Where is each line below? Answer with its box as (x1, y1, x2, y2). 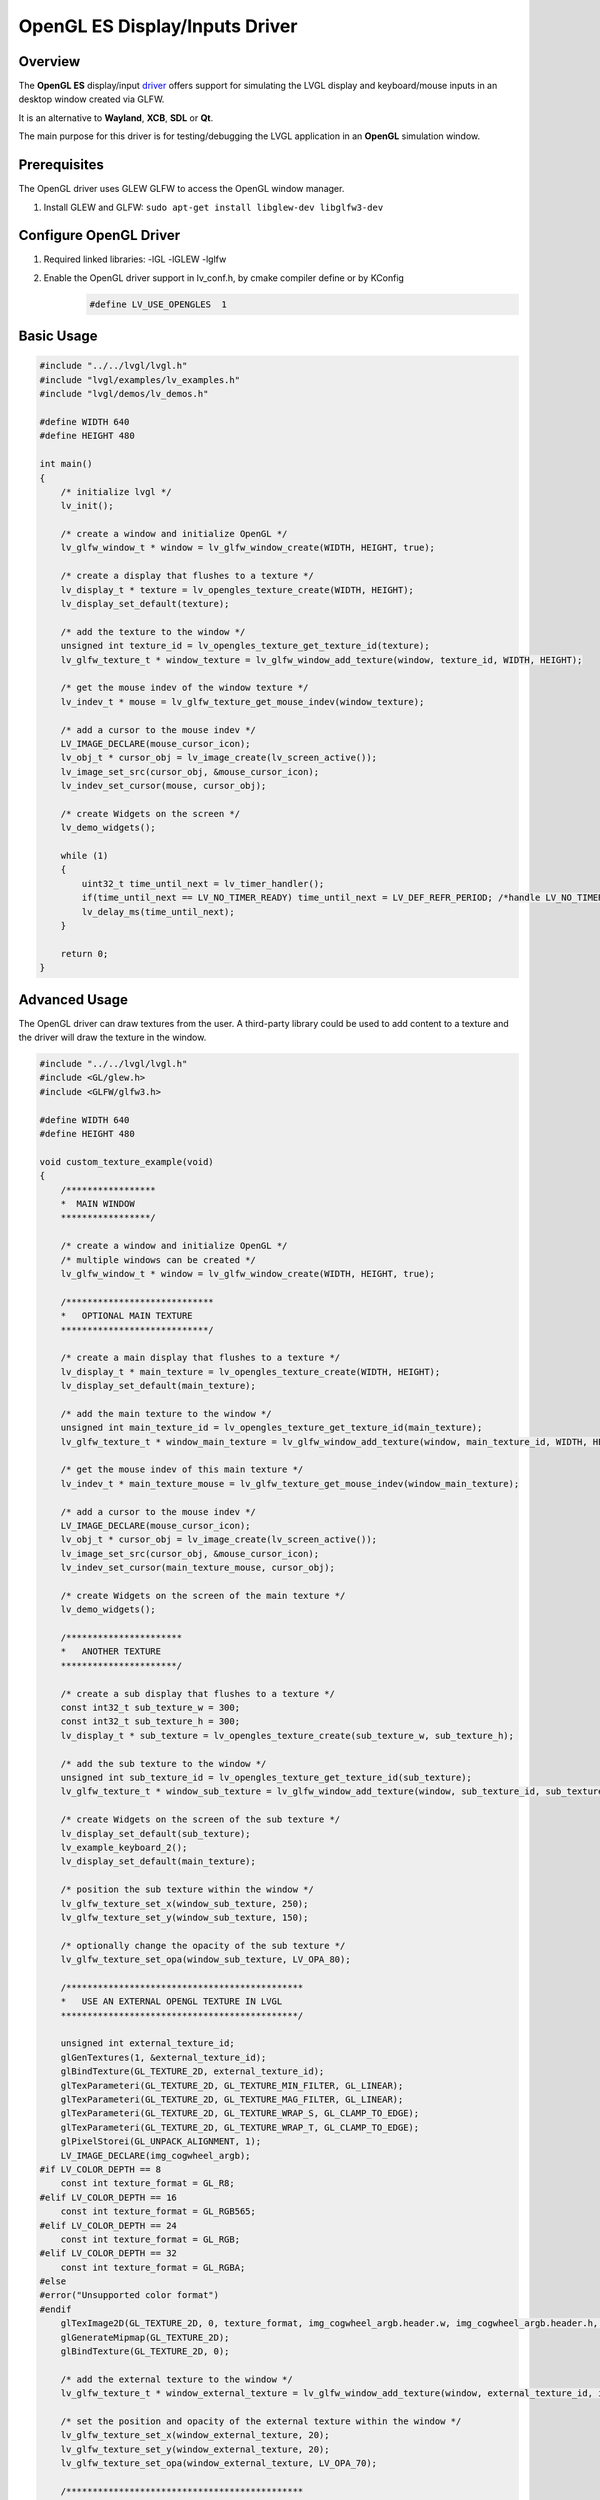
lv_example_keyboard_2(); (60, 1841, 188, 1853)
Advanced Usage (18, 991, 129, 1008)
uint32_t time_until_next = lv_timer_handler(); (81, 878, 325, 889)
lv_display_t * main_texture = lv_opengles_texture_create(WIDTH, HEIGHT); (60, 1366, 441, 1377)
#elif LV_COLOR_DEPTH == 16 (39, 2191, 177, 2203)
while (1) (60, 850, 109, 862)
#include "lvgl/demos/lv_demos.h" (39, 388, 209, 400)
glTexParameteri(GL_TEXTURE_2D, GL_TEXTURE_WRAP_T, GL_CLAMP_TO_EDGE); (60, 2121, 420, 2133)
